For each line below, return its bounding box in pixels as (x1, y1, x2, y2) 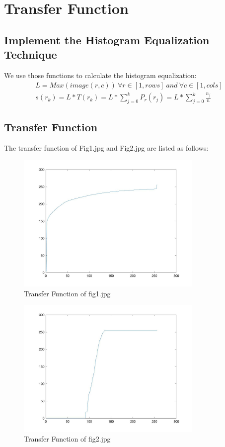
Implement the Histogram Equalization (4, 32, 210, 47)
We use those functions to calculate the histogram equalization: (4, 70, 197, 80)
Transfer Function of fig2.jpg (24, 434, 111, 444)
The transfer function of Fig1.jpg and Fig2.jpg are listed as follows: (4, 143, 209, 153)
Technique (4, 47, 57, 62)
